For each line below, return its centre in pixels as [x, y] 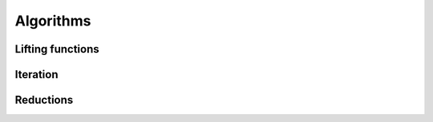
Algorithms [53, 21]
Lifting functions [57, 49]
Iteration [36, 75]
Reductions [44, 100]
